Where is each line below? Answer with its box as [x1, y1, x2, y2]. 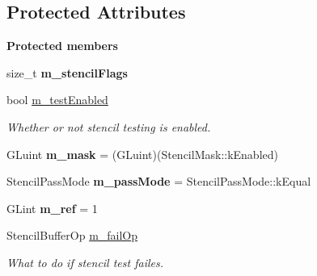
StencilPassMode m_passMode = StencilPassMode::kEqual [6, 173, 311, 190]
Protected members [6, 37, 118, 54]
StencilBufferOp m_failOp [6, 227, 138, 244]
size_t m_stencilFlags [6, 64, 128, 81]
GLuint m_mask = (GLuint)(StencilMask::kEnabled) [6, 145, 278, 162]
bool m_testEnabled [6, 91, 108, 108]
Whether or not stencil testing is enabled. [6, 118, 211, 135]
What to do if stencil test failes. [6, 253, 163, 270]
